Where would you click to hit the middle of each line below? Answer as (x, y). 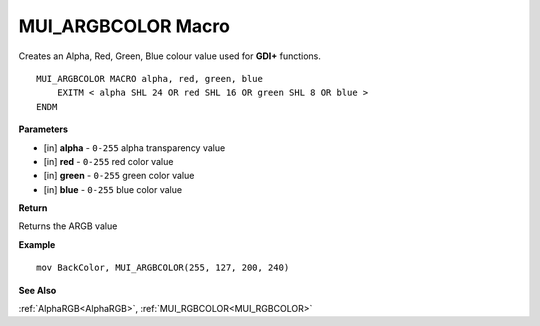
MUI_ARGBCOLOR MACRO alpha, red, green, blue (150, 78)
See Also (37, 290)
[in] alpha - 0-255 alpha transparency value (134, 147)
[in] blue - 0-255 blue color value (113, 189)
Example (37, 244)
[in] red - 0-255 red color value (108, 161)
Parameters (43, 129)
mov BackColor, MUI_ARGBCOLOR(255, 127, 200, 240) (163, 268)
